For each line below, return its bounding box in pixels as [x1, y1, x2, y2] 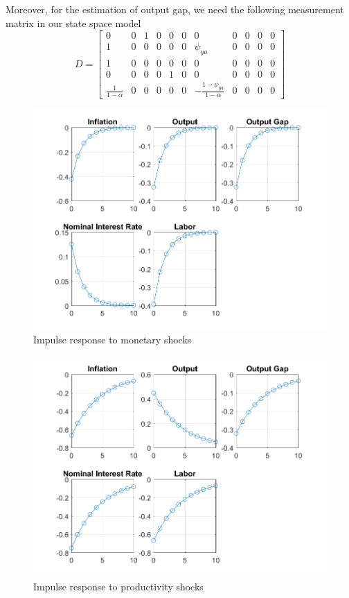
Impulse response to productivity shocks [33, 579, 204, 593]
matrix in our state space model [6, 15, 141, 30]
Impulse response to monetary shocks [33, 332, 192, 346]
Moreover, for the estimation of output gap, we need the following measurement [6, 2, 344, 16]
